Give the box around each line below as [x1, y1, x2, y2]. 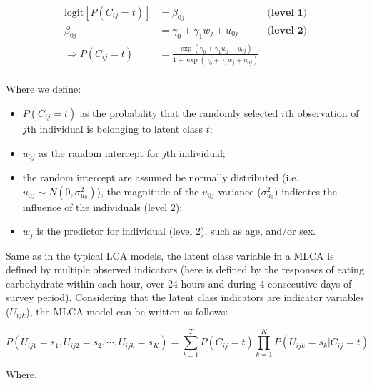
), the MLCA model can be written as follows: [26, 304, 228, 318]
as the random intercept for [39, 145, 159, 160]
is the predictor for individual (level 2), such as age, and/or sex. [36, 223, 316, 238]
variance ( [218, 183, 261, 198]
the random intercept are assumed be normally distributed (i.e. [22, 169, 299, 184]
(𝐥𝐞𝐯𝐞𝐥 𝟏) [267, 8, 308, 19]
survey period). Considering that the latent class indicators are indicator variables [6, 290, 365, 305]
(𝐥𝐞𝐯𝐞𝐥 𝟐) [267, 25, 308, 36]
